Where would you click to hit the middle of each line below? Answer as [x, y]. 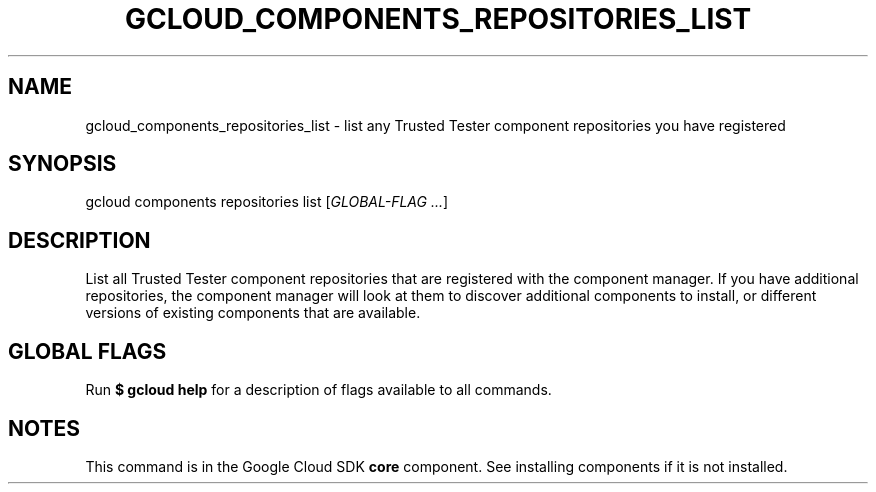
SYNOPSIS [62, 164]
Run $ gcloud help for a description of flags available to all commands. [318, 390]
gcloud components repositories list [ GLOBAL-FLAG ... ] [267, 202]
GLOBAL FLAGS [87, 351]
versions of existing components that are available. [253, 313]
